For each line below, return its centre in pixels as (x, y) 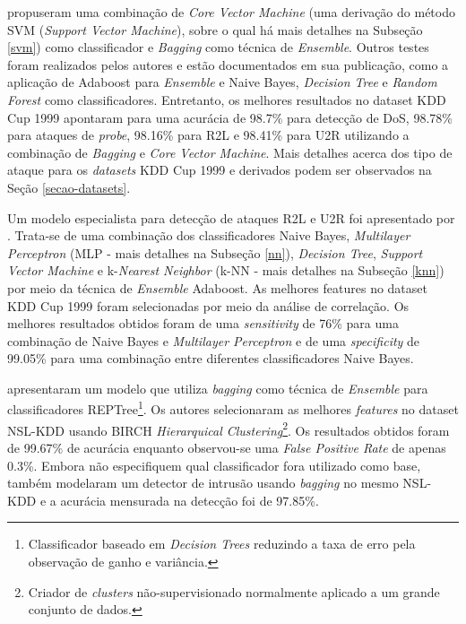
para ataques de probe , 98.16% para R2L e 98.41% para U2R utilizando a (208, 135)
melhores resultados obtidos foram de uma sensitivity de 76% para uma (203, 323)
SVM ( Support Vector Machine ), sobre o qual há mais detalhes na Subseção (215, 29)
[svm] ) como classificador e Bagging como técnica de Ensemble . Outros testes (218, 47)
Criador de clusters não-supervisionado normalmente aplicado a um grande (234, 591)
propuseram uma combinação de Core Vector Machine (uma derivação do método (231, 12)
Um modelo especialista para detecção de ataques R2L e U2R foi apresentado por (231, 217)
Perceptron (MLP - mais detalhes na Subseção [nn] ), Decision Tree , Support (215, 252)
